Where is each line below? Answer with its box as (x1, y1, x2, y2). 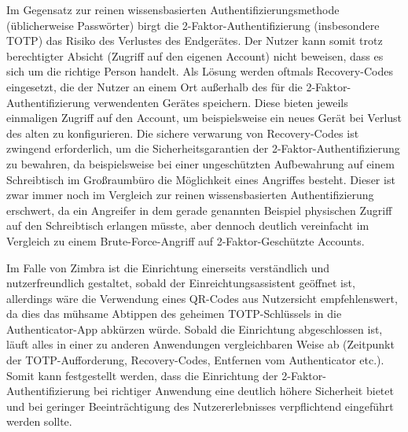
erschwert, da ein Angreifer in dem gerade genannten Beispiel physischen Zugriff (6, 201, 392, 218)
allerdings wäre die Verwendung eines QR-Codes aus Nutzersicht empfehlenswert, (6, 290, 398, 306)
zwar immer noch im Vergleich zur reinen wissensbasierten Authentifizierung (6, 186, 374, 203)
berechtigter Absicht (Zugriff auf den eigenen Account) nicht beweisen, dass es (6, 47, 384, 64)
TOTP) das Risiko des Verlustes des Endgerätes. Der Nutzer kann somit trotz (6, 32, 383, 49)
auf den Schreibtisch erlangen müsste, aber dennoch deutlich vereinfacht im (6, 217, 369, 234)
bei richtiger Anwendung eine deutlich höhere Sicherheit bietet (93, 382, 394, 399)
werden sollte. (6, 413, 72, 430)
